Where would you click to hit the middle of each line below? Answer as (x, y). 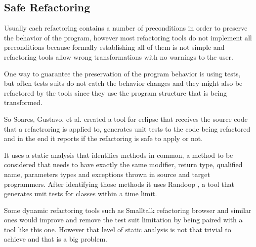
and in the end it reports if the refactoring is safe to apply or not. (104, 138)
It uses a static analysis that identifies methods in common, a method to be (119, 155)
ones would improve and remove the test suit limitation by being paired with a (123, 220)
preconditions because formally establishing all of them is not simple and (114, 47)
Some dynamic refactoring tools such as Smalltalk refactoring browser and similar (128, 210)
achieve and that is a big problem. (56, 239)
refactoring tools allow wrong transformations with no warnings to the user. (119, 56)
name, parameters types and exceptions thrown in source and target (107, 174)
